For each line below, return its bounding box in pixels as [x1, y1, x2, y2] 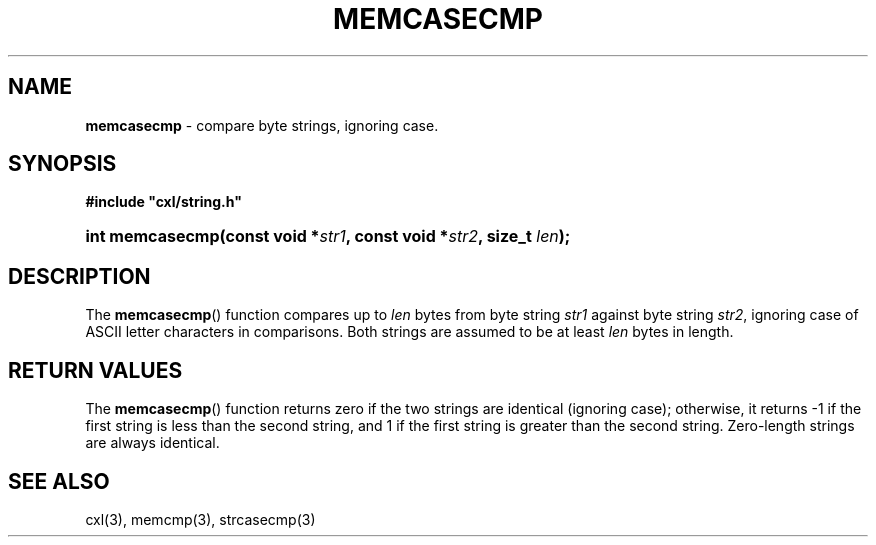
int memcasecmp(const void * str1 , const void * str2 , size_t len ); [85, 226, 571, 247]
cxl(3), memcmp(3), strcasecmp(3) [85, 510, 316, 528]
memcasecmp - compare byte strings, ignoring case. [85, 116, 439, 134]
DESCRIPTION [8, 263, 151, 289]
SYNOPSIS [8, 151, 117, 177]
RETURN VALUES [8, 357, 183, 383]
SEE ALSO [8, 468, 110, 494]
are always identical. [85, 434, 220, 452]
